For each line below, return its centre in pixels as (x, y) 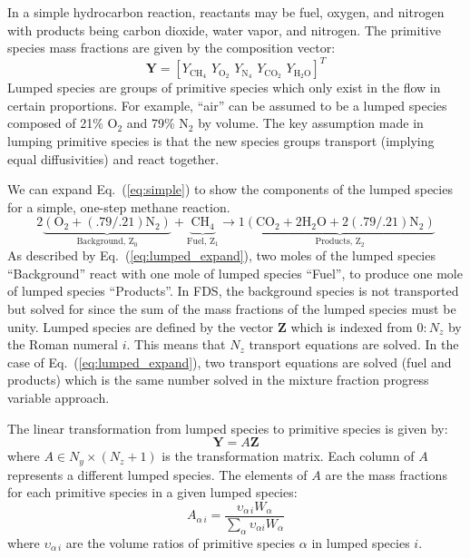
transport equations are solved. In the (354, 344)
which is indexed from (352, 326)
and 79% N (157, 123)
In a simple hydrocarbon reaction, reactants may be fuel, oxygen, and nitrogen (226, 12)
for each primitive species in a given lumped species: (152, 492)
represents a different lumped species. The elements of (157, 474)
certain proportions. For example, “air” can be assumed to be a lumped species (227, 105)
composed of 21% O (63, 123)
